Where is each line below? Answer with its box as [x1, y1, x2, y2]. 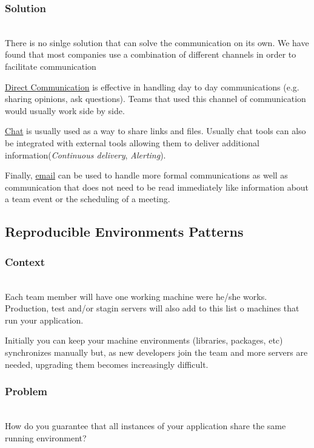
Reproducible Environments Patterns [5, 222, 244, 241]
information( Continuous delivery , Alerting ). [5, 148, 166, 161]
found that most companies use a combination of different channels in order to [5, 48, 296, 61]
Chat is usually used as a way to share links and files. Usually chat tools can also [5, 124, 306, 137]
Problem [5, 384, 47, 399]
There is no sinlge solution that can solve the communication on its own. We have [5, 36, 309, 49]
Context [5, 254, 45, 269]
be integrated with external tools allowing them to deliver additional [5, 136, 259, 149]
